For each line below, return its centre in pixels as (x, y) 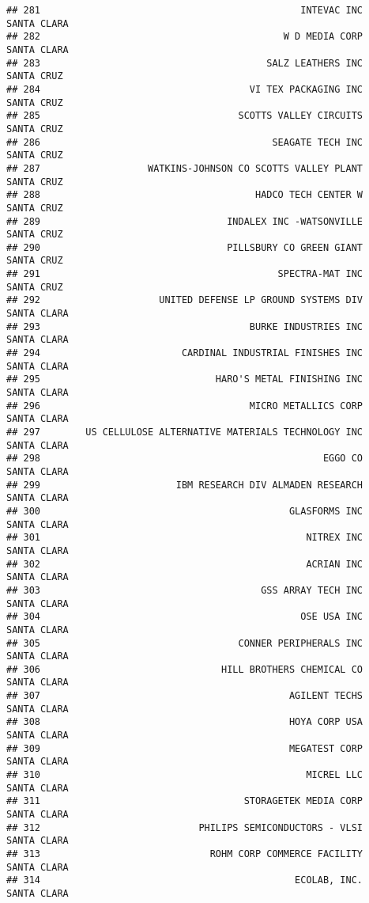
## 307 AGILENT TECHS (185, 696)
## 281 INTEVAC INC (185, 10)
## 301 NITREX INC (185, 538)
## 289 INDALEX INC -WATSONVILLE (185, 221)
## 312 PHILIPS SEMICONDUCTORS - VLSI (185, 827)
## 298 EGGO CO (185, 459)
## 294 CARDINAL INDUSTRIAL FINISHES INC (185, 353)
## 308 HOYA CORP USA (185, 722)
